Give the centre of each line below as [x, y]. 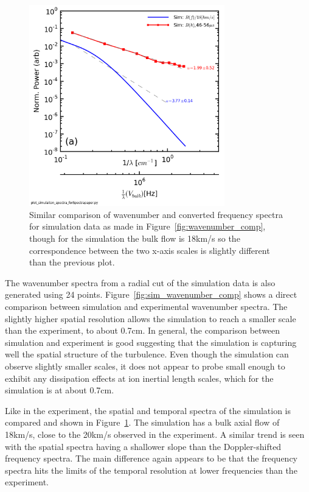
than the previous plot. [72, 262]
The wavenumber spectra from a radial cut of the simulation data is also [140, 282]
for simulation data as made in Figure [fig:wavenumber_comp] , [148, 226]
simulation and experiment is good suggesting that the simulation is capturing [151, 342]
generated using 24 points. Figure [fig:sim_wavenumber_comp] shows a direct [151, 294]
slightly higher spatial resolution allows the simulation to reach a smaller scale [151, 318]
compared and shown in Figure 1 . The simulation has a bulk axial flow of [142, 422]
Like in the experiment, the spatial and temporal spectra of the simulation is [148, 410]
